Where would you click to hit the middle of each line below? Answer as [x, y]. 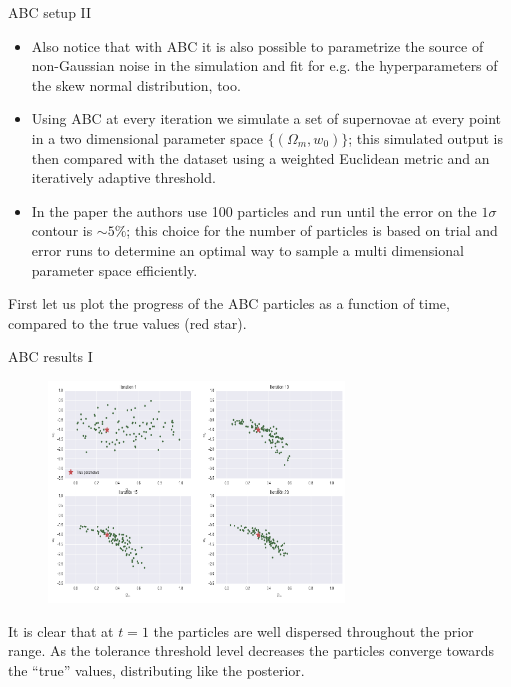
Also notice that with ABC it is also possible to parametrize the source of [257, 45]
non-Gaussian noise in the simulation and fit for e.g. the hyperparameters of [264, 65]
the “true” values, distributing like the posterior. [156, 669]
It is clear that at [61, 630]
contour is [62, 230]
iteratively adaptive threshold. [123, 177]
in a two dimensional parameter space [147, 137]
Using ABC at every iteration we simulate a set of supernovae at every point [266, 118]
